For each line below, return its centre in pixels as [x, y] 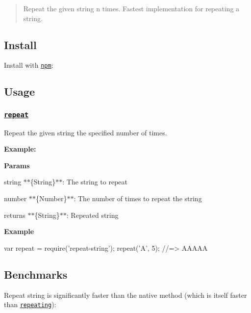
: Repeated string [92, 215]
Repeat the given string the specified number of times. [86, 132]
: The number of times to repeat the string [138, 198]
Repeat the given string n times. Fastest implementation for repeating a [131, 8]
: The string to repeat [95, 182]
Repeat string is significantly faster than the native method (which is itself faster [125, 295]
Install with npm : [29, 65]
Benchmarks [36, 274]
